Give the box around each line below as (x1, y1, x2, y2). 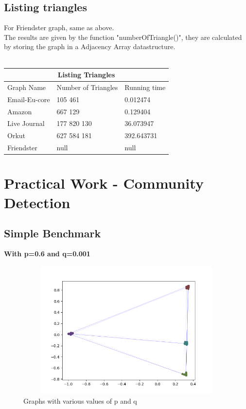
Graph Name (7, 82, 46, 92)
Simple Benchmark (4, 226, 101, 241)
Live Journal (7, 118, 45, 128)
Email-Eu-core (7, 94, 50, 104)
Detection (4, 192, 70, 212)
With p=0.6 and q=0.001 (4, 249, 90, 258)
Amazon (7, 106, 32, 116)
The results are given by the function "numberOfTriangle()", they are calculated (4, 32, 242, 42)
